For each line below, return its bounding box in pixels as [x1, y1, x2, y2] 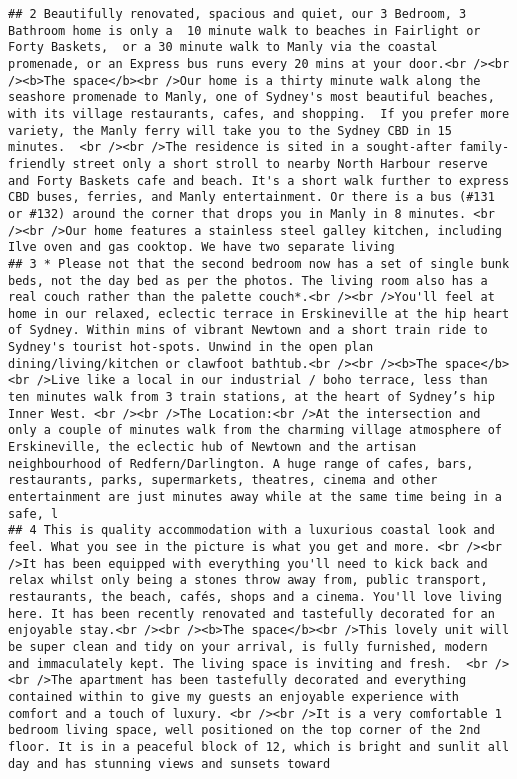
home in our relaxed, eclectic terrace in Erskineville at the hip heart [8, 306, 510, 321]
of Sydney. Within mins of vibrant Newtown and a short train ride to [8, 323, 488, 338]
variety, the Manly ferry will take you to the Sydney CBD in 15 [8, 123, 452, 138]
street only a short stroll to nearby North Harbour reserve [72, 156, 488, 171]
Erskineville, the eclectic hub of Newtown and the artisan [8, 440, 417, 455]
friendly [8, 156, 66, 171]
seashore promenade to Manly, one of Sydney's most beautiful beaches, [8, 90, 495, 105]
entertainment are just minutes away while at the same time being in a [8, 490, 502, 505]
